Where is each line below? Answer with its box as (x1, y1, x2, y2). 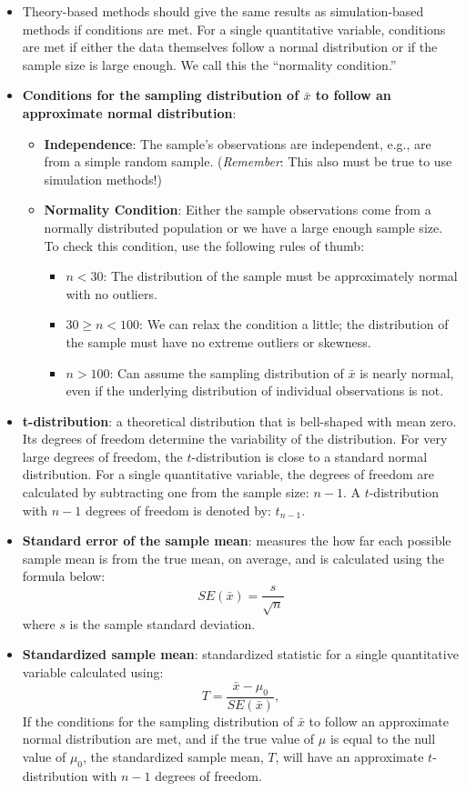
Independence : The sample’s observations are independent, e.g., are (44, 134, 431, 153)
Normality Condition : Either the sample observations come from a (44, 200, 431, 219)
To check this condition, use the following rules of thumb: (44, 235, 365, 255)
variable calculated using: (22, 663, 164, 682)
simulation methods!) (44, 169, 162, 188)
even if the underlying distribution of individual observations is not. (66, 381, 444, 400)
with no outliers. (66, 284, 157, 303)
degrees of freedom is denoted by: (85, 500, 271, 519)
